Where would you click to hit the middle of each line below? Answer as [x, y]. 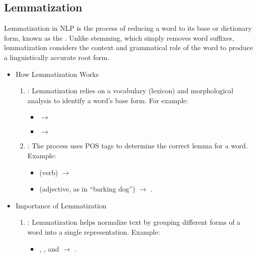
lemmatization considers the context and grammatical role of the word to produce [128, 47]
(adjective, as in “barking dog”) [87, 189]
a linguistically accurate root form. [57, 57]
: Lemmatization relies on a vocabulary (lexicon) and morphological [130, 91]
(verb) [49, 172]
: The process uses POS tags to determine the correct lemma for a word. [138, 146]
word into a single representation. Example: [94, 231]
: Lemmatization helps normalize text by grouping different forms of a [134, 222]
